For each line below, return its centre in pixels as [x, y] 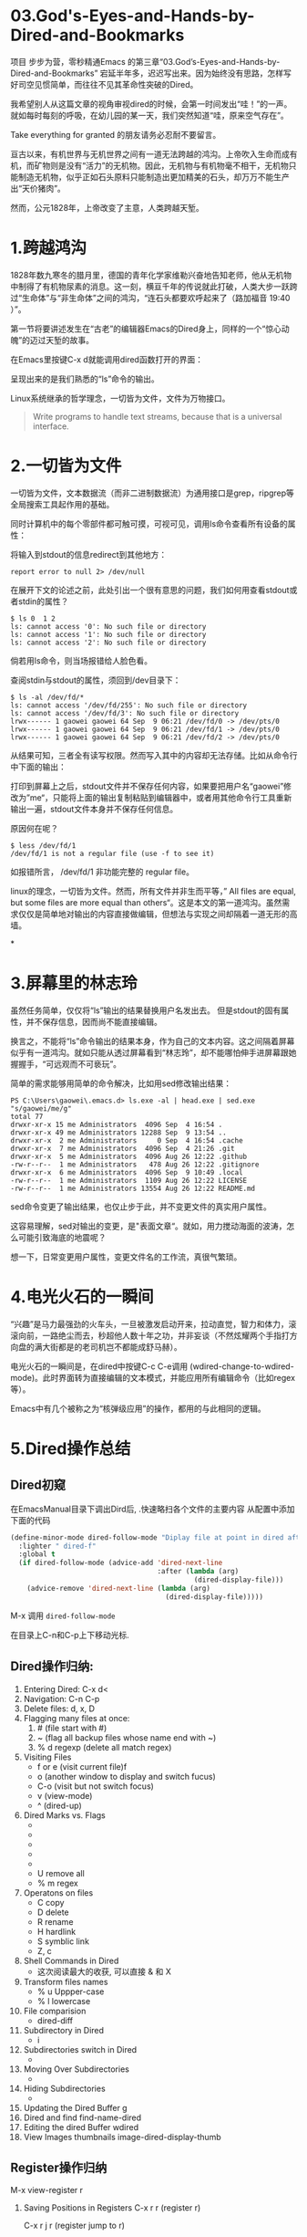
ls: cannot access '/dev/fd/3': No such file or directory [125, 713]
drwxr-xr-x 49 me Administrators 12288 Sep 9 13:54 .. [118, 1133]
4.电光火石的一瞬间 [82, 1296]
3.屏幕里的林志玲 [74, 983]
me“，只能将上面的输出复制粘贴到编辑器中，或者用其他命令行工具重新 [161, 797]
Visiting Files [47, 1757]
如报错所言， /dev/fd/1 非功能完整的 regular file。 [102, 872]
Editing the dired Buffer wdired [81, 2127]
